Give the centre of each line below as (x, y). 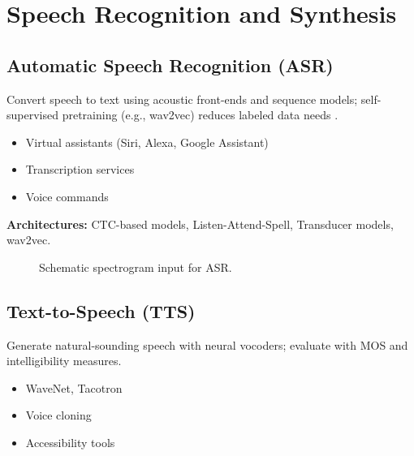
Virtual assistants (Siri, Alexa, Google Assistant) (147, 142)
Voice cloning (58, 415)
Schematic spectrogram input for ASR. (136, 267)
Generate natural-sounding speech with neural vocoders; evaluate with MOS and (207, 344)
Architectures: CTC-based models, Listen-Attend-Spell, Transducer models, (200, 224)
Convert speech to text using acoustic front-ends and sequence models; (182, 99)
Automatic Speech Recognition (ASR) (170, 65)
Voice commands (67, 196)
